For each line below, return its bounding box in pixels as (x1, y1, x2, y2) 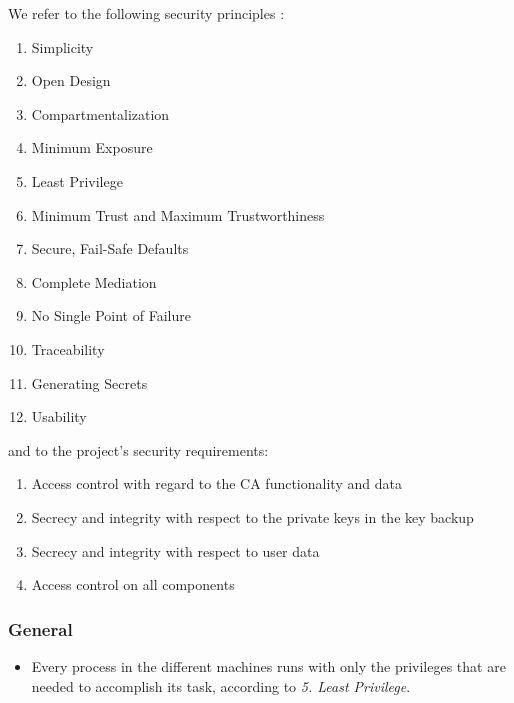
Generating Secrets (31, 372, 148, 393)
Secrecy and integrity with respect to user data (31, 540, 320, 561)
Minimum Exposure (31, 137, 153, 158)
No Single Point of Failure (31, 305, 191, 326)
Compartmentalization (31, 103, 170, 124)
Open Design (31, 70, 111, 91)
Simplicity (31, 36, 94, 57)
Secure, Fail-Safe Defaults (31, 238, 189, 259)
